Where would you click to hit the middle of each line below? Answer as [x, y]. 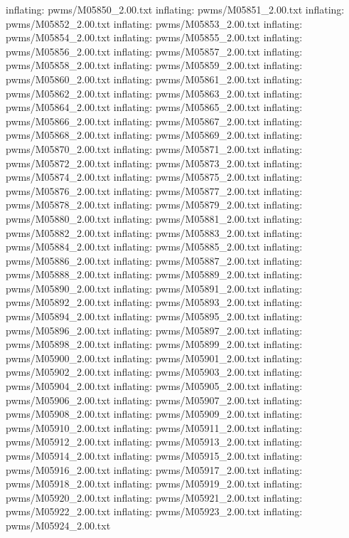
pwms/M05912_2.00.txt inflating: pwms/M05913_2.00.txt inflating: [154, 442]
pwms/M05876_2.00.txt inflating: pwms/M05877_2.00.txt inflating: [154, 190]
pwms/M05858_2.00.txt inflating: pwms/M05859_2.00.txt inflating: [154, 65]
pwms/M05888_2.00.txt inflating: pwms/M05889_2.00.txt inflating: [154, 274]
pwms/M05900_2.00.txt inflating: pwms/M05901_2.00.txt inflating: [154, 358]
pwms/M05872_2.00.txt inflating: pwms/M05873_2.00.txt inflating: [154, 163]
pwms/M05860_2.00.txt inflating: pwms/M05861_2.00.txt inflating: [154, 79]
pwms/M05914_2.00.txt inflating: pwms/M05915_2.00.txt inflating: [154, 455]
